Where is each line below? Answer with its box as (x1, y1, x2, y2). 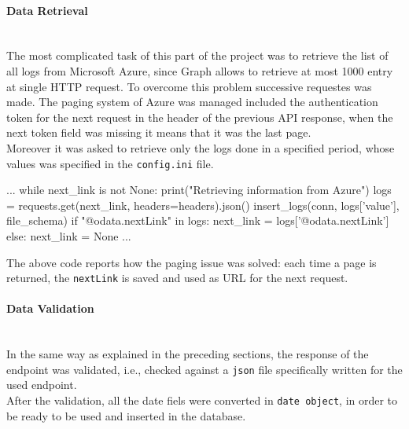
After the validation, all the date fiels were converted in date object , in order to (6, 392, 398, 409)
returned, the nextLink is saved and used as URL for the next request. (6, 269, 348, 286)
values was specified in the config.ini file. (6, 155, 214, 171)
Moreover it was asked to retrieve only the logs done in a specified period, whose (6, 139, 395, 156)
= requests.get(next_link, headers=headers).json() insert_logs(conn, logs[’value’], (6, 196, 400, 213)
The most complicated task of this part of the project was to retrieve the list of (6, 47, 389, 64)
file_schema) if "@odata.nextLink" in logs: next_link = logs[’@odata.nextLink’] (6, 212, 389, 229)
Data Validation (6, 300, 94, 317)
